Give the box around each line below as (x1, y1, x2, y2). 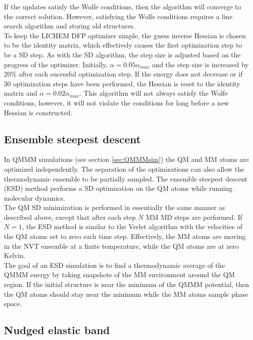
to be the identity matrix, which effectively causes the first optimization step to (4, 40, 242, 50)
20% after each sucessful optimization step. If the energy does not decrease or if (4, 69, 243, 79)
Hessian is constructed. (4, 107, 72, 117)
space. (4, 298, 22, 309)
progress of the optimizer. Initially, (4, 59, 108, 69)
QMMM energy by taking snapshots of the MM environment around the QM (4, 269, 235, 280)
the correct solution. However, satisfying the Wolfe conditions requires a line (4, 11, 232, 21)
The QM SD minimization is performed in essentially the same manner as (4, 202, 225, 212)
